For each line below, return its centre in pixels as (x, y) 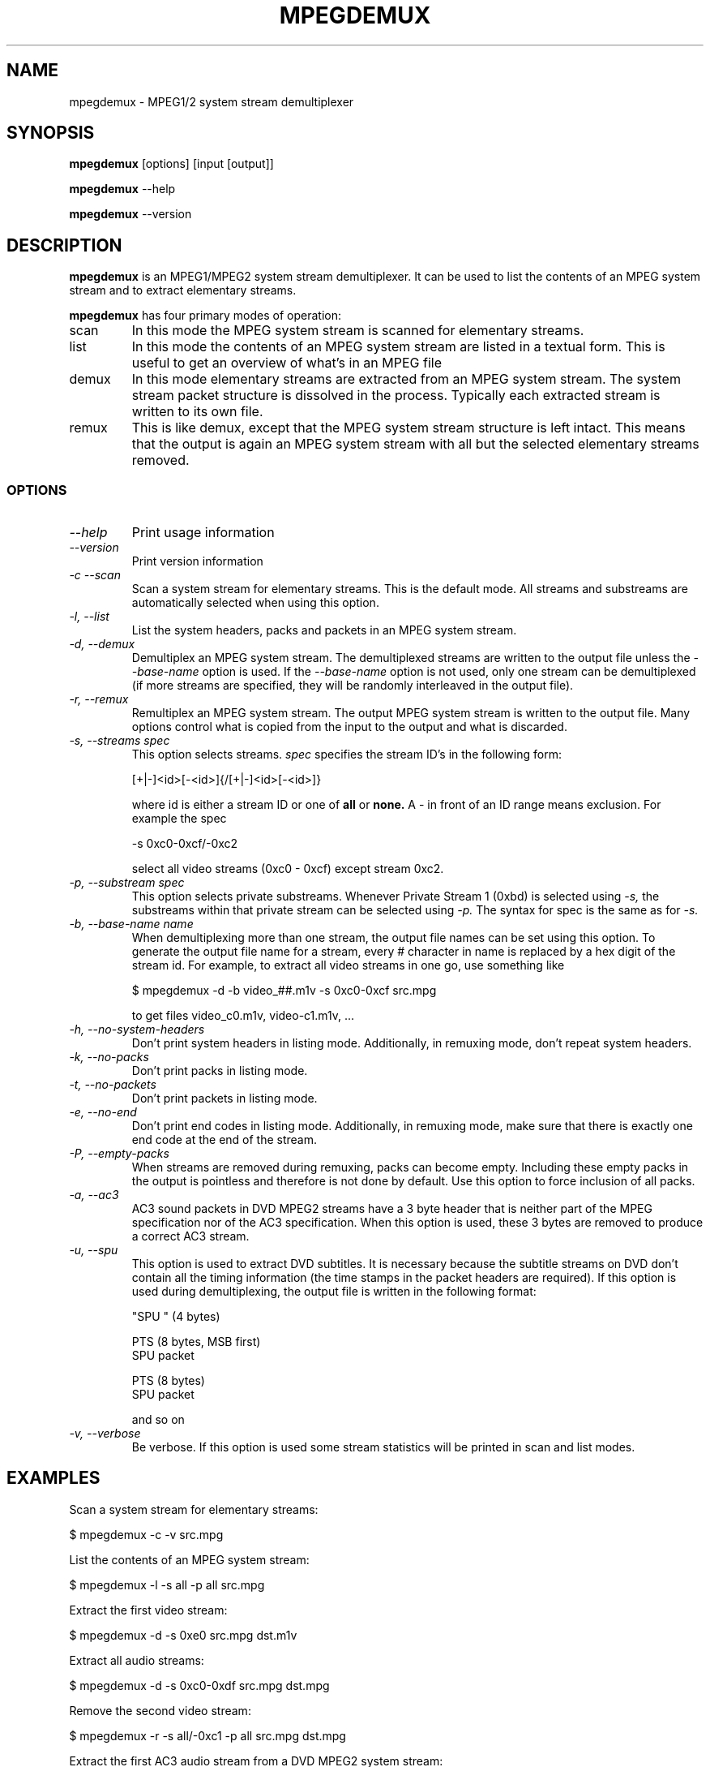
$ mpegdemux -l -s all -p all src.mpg (167, 1584)
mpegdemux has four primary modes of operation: (205, 316)
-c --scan (95, 575)
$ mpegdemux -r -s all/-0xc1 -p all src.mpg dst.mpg (207, 1735)
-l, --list (89, 617)
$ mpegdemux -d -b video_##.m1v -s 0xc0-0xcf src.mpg (284, 991)
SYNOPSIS (51, 133)
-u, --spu (94, 1250)
